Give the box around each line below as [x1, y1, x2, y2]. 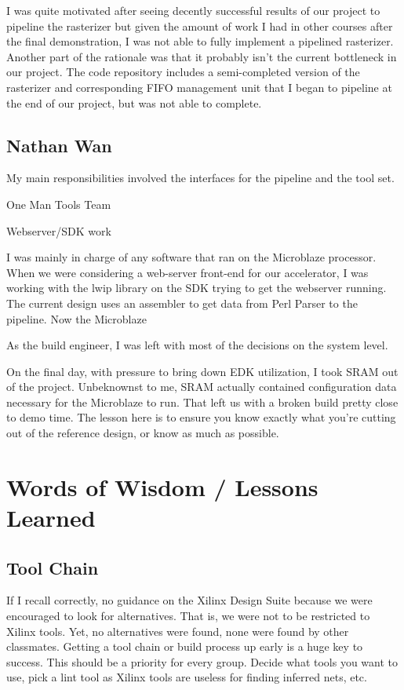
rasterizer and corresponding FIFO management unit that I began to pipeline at [6, 78, 392, 95]
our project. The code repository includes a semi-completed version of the [6, 64, 360, 80]
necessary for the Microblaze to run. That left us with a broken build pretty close [6, 393, 399, 410]
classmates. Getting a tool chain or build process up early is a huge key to [6, 638, 363, 655]
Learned [6, 502, 96, 534]
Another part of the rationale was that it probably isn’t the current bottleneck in [6, 48, 397, 64]
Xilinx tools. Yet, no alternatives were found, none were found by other [6, 622, 349, 639]
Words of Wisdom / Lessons [6, 470, 318, 502]
